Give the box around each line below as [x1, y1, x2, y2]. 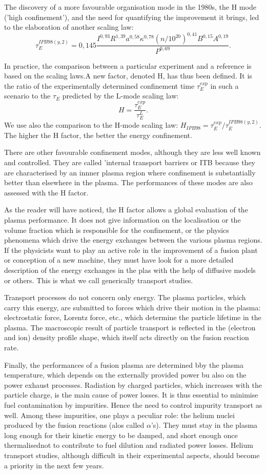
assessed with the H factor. [4, 187, 89, 197]
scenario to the [4, 90, 51, 101]
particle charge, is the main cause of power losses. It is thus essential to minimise [4, 389, 258, 400]
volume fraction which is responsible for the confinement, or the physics [4, 224, 229, 235]
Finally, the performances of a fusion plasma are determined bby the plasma [4, 359, 243, 370]
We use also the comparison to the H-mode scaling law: [4, 120, 178, 130]
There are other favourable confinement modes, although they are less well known [4, 147, 261, 157]
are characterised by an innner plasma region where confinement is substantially [4, 167, 256, 177]
